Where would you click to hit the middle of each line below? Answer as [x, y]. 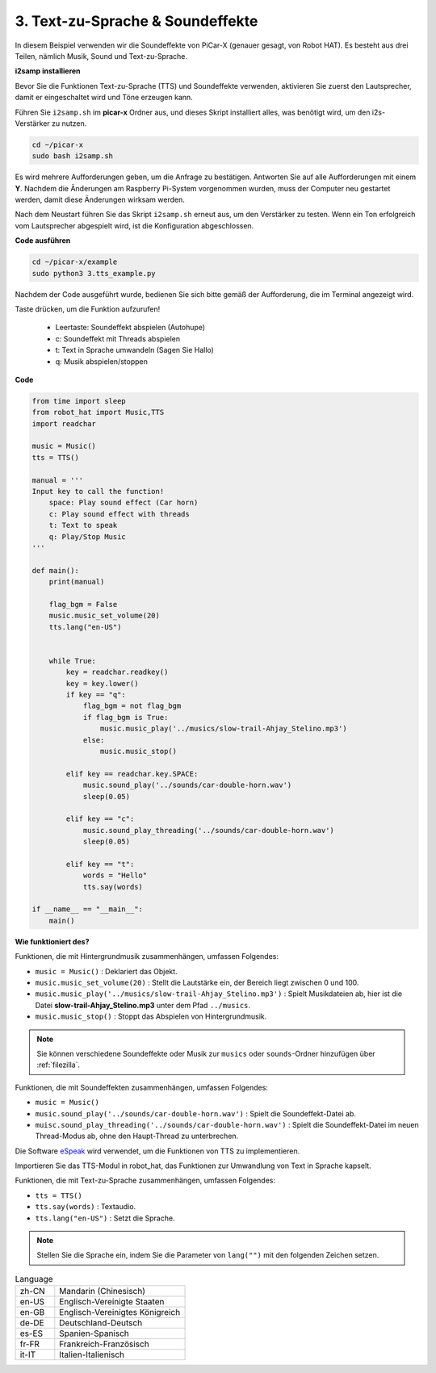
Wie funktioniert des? [52, 941]
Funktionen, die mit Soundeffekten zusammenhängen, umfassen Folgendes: [141, 1087]
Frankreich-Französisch [104, 1344]
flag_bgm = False [83, 604]
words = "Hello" [115, 875]
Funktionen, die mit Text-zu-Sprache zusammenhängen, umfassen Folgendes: [145, 1180]
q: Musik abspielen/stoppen [102, 361]
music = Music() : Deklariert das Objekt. [106, 971]
